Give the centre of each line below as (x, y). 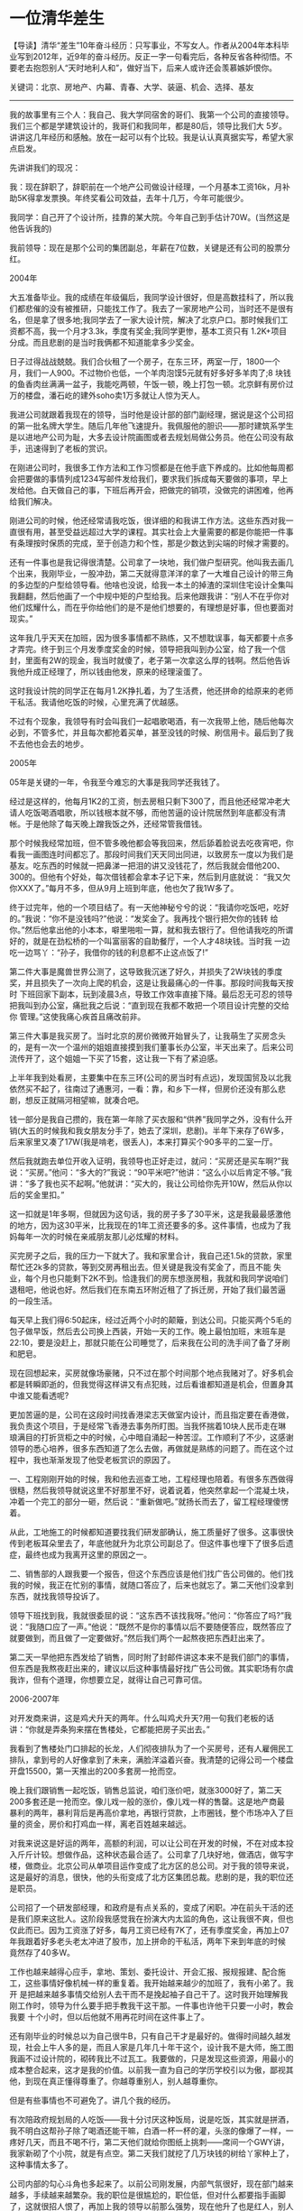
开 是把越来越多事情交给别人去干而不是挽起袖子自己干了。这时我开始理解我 (149, 1994)
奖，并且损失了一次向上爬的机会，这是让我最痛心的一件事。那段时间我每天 (147, 982)
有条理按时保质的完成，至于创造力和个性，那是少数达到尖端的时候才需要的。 (151, 543)
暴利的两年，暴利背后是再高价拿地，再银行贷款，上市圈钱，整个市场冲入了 (147, 1812)
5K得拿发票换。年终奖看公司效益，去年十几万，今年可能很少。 (133, 198)
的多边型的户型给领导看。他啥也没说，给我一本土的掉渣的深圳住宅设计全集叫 (151, 585)
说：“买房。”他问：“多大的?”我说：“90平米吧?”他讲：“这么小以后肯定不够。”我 (151, 1172)
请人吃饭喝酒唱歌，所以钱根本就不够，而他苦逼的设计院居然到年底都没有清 (147, 812)
